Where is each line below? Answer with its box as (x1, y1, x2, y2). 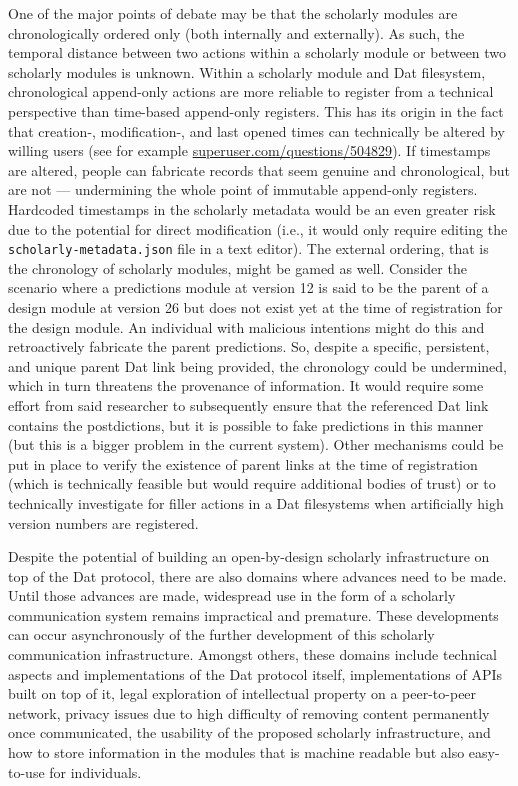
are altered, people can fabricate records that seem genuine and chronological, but (8, 159, 511, 180)
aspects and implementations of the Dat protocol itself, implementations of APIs (8, 663, 502, 684)
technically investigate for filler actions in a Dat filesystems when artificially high (8, 492, 504, 513)
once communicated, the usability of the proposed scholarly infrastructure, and (8, 722, 491, 743)
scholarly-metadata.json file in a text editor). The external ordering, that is (8, 238, 489, 259)
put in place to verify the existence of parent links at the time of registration (8, 453, 478, 474)
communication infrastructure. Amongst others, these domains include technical (8, 644, 497, 665)
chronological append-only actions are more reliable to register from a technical (8, 81, 494, 102)
